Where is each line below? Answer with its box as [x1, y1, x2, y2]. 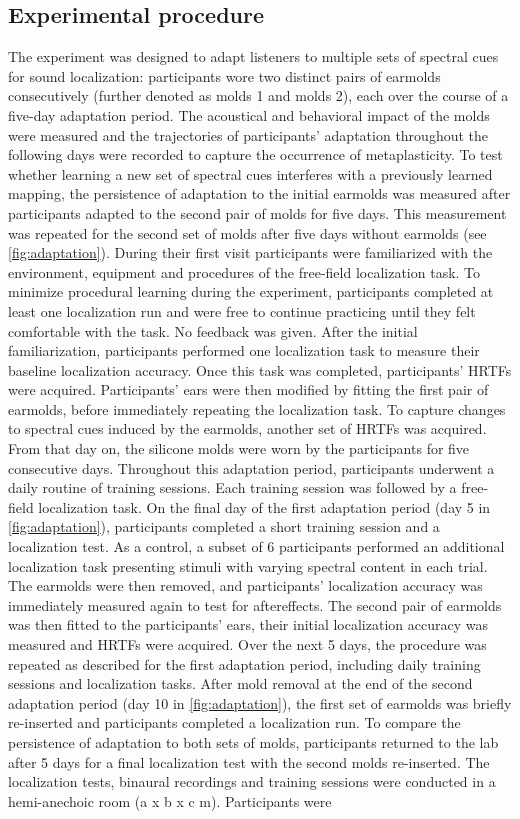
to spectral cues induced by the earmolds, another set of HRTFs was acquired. [8, 418, 487, 439]
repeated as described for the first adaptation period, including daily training [8, 653, 481, 674]
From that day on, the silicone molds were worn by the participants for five [8, 438, 470, 459]
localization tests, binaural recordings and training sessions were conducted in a [8, 771, 496, 792]
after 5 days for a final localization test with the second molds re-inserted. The [8, 751, 490, 772]
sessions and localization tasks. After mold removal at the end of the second [8, 673, 473, 694]
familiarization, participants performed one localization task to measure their [8, 340, 480, 361]
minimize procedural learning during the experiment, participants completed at [8, 281, 494, 302]
